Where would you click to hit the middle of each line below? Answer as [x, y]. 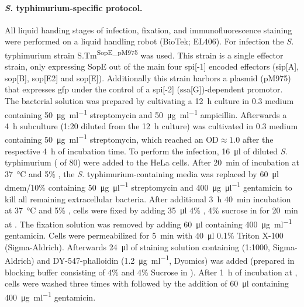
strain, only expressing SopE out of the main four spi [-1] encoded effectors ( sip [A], [152, 66]
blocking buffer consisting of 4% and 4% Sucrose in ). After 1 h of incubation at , [151, 272]
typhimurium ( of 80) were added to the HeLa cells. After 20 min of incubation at [152, 162]
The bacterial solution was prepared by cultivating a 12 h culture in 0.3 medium [149, 101]
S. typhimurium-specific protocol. [74, 7]
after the [258, 139]
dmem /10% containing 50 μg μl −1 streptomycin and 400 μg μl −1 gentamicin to [148, 187]
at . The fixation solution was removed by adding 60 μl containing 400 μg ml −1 [148, 223]
